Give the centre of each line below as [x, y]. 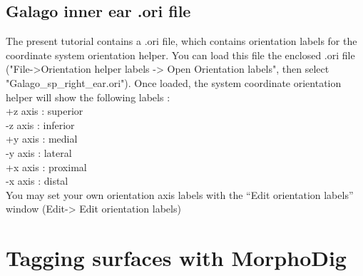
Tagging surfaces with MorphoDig [176, 258]
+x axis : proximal [46, 167]
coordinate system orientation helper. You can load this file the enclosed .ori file [180, 55]
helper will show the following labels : [88, 97]
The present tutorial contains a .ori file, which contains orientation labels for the [181, 41]
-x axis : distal [37, 181]
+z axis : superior [45, 111]
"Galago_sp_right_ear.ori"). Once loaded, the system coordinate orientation [174, 82]
